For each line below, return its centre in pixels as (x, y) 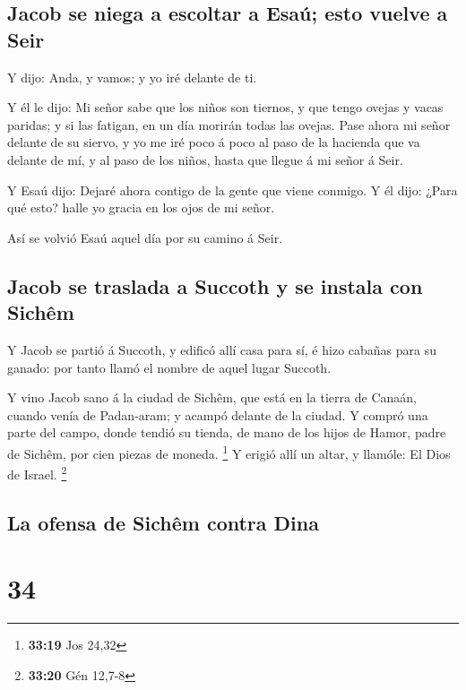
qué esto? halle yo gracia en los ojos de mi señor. (141, 207)
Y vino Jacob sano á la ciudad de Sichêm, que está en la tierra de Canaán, (212, 397)
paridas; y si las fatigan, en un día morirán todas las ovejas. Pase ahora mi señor (229, 124)
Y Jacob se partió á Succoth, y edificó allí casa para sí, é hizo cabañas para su (222, 349)
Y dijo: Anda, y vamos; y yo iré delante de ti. (132, 77)
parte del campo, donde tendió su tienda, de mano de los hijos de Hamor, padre (227, 432)
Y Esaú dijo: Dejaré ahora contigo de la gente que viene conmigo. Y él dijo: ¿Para (233, 190)
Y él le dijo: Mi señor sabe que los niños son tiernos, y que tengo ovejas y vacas (225, 107)
